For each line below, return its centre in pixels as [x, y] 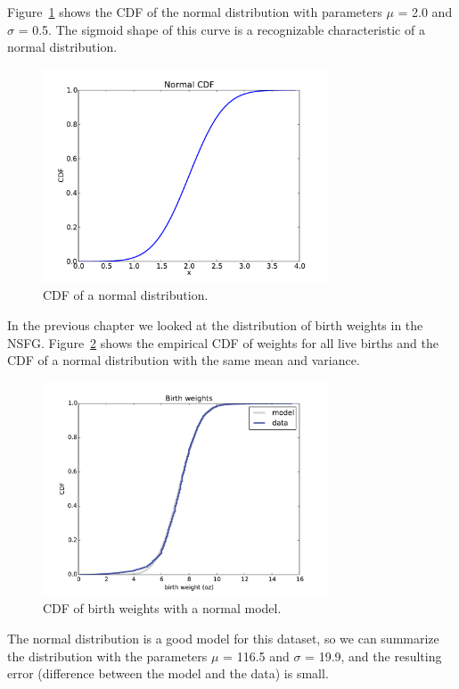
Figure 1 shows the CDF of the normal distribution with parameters [195, 12]
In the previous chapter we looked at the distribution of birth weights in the [215, 324]
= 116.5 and [256, 656]
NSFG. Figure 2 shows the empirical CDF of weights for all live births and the [223, 342]
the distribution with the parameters [107, 656]
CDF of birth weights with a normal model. [162, 608]
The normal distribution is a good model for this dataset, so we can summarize [223, 638]
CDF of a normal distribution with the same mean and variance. [184, 360]
